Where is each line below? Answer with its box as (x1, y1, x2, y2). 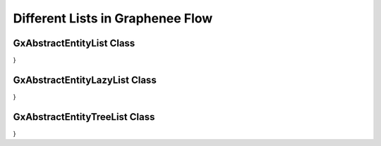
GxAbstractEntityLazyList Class (13, 74, 157, 86)
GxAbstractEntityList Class (13, 37, 135, 49)
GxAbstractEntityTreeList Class (13, 111, 155, 123)
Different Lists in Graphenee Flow (13, 11, 213, 26)
